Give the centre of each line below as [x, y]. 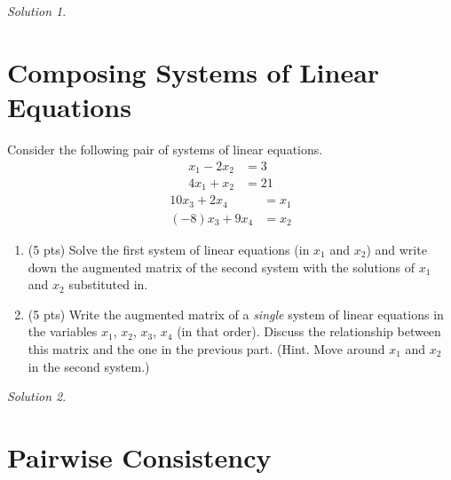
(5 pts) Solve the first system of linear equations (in [169, 249]
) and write [396, 249]
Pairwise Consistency [139, 456]
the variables [63, 331]
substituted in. [108, 284]
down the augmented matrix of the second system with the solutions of [221, 267]
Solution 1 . [37, 11]
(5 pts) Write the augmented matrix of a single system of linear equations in [236, 314]
